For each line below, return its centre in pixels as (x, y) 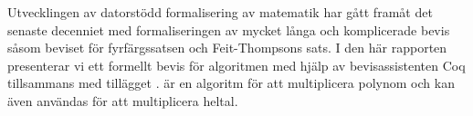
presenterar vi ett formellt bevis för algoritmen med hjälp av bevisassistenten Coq (236, 65)
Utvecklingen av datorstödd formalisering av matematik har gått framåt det (220, 12)
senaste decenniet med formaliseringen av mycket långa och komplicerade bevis (229, 29)
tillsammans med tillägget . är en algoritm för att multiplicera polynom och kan (231, 83)
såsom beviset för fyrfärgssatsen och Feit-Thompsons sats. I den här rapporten (227, 48)
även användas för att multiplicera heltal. (123, 100)
